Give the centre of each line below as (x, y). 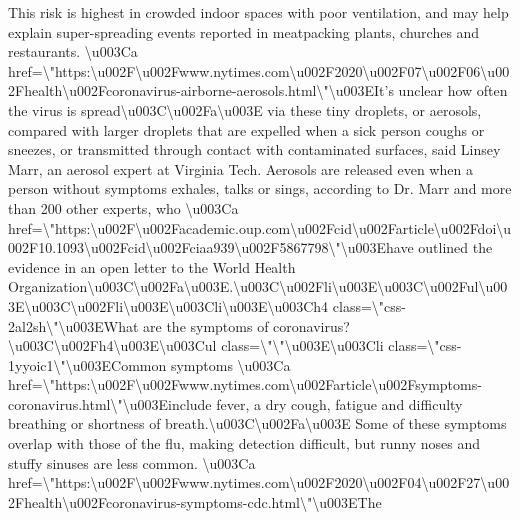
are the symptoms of (206, 325)
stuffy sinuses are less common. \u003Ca (132, 462)
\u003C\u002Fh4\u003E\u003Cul (112, 345)
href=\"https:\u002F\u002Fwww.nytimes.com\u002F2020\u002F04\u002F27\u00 (259, 482)
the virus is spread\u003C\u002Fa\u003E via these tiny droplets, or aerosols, (245, 109)
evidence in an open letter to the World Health (152, 266)
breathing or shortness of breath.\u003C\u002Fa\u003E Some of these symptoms (257, 423)
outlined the (455, 247)
